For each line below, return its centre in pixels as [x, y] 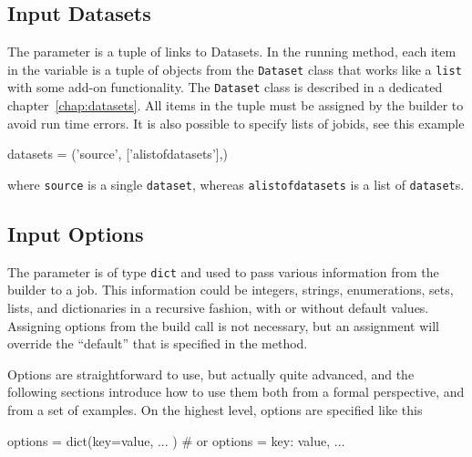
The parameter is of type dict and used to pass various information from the [223, 271]
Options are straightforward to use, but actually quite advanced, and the [211, 374]
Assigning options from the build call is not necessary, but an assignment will [223, 325]
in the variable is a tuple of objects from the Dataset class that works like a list [235, 69]
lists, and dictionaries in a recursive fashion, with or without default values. [218, 307]
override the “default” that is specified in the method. [158, 343]
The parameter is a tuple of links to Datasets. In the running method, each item [232, 52]
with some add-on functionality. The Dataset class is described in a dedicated [225, 87]
